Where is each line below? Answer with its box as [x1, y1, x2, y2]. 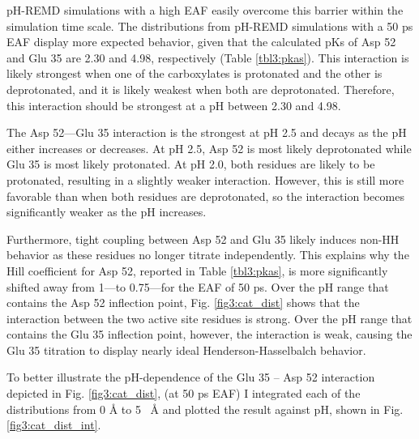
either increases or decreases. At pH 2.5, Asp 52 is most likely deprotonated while [6, 139, 412, 156]
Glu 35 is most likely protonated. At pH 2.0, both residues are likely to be [6, 156, 375, 173]
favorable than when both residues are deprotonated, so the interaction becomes [6, 187, 404, 204]
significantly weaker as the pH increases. [6, 203, 207, 220]
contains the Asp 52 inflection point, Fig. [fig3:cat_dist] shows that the [6, 294, 360, 311]
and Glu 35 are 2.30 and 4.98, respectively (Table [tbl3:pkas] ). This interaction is [6, 49, 409, 66]
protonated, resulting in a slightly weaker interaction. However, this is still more [6, 171, 404, 188]
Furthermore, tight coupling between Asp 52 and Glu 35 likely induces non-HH [6, 230, 400, 247]
